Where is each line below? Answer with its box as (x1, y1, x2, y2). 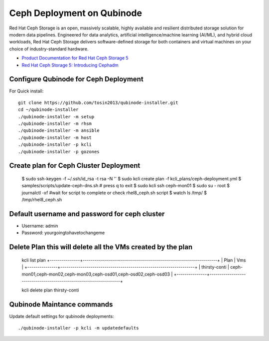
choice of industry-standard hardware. (9, 45, 89, 52)
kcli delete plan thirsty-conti (21, 287, 79, 293)
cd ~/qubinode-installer (18, 107, 79, 112)
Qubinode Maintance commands (9, 300, 113, 309)
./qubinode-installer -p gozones (18, 149, 100, 154)
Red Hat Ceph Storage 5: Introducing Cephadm (21, 62, 119, 68)
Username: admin (21, 223, 58, 229)
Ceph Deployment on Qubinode (9, 7, 142, 18)
